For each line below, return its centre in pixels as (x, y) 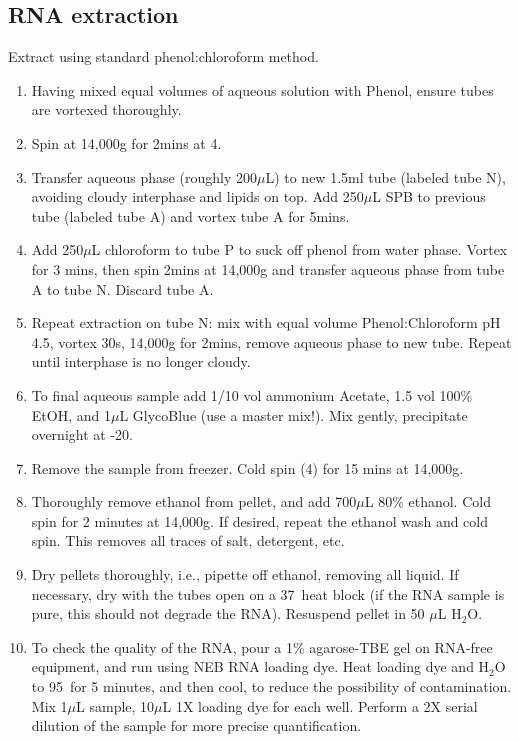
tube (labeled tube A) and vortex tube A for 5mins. (190, 215)
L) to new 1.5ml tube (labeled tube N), (385, 176)
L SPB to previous (429, 196)
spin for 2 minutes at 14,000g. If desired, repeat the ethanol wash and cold (259, 520)
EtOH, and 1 (71, 414)
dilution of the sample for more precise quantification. (196, 725)
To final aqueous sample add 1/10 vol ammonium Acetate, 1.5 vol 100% (252, 394)
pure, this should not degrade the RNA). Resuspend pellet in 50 (228, 613)
